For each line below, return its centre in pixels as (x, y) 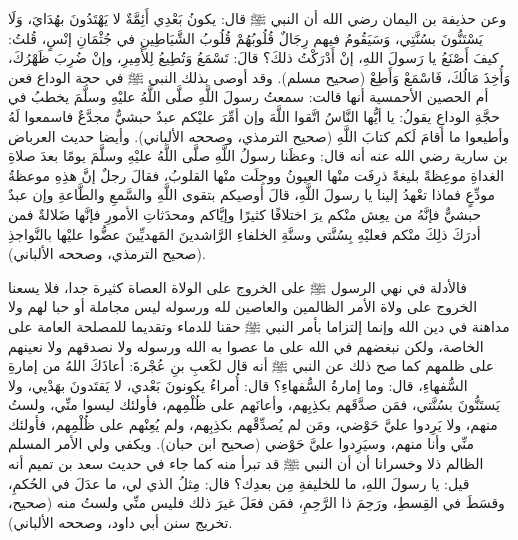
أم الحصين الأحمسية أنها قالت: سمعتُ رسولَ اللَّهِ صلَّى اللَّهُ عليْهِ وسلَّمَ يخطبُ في (248, 96)
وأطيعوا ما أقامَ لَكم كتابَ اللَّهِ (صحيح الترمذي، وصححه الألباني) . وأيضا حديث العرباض (259, 135)
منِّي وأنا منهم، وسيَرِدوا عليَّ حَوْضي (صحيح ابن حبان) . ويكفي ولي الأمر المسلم (241, 443)
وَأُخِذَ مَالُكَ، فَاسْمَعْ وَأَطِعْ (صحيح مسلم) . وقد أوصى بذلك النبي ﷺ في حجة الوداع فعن (259, 76)
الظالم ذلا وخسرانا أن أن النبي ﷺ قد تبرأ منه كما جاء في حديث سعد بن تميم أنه (246, 463)
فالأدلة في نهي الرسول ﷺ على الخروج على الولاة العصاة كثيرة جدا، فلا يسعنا (238, 286)
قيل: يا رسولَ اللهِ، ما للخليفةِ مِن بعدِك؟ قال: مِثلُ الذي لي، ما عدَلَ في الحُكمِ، (239, 482)
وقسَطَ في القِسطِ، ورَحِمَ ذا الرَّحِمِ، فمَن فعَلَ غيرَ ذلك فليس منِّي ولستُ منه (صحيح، (256, 502)
